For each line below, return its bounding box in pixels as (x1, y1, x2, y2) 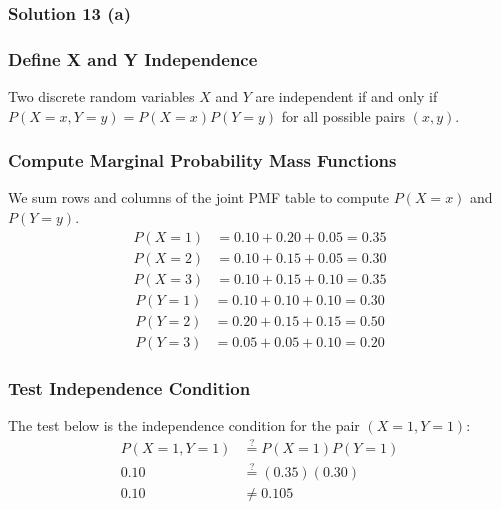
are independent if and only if (255, 86, 438, 107)
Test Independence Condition (8, 375, 251, 400)
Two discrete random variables (8, 86, 195, 107)
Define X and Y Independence (8, 46, 258, 71)
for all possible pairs (281, 105, 406, 126)
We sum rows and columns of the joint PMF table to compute (8, 187, 389, 208)
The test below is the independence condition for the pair (8, 415, 360, 436)
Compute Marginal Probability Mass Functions (8, 148, 397, 173)
